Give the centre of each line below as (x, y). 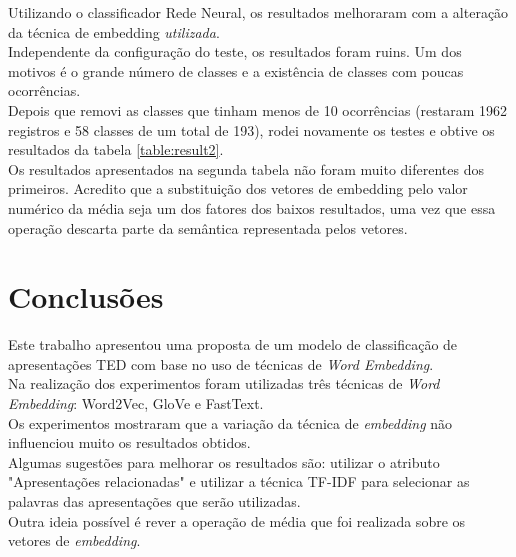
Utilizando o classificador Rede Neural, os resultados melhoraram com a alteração (258, 12)
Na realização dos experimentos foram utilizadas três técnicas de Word (224, 383)
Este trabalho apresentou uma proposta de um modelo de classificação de (233, 344)
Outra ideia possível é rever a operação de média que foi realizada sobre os (237, 520)
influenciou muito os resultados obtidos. (129, 442)
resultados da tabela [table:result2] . (116, 149)
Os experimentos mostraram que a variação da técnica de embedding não (230, 422)
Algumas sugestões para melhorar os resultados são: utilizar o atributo (224, 461)
